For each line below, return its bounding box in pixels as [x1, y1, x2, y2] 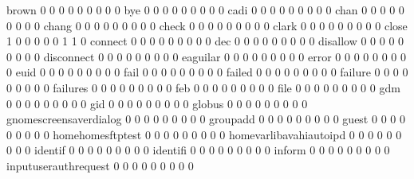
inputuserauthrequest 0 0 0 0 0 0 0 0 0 [6, 157, 194, 173]
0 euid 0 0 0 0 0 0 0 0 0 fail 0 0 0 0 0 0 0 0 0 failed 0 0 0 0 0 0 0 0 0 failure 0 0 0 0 [6, 64, 408, 80]
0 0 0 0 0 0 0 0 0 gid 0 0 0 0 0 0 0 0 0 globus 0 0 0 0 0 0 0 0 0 [6, 95, 308, 111]
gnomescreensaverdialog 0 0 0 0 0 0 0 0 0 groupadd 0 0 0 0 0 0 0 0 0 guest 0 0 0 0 [6, 111, 405, 127]
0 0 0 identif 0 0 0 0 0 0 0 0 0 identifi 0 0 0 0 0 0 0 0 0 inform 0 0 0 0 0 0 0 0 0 [6, 142, 390, 158]
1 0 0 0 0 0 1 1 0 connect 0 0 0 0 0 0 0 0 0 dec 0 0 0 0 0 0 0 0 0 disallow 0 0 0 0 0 [6, 33, 404, 49]
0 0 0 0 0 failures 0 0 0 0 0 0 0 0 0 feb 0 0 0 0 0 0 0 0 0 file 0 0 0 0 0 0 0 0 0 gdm [6, 79, 400, 95]
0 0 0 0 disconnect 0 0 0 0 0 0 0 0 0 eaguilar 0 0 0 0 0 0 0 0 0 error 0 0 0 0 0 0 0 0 [6, 48, 406, 64]
